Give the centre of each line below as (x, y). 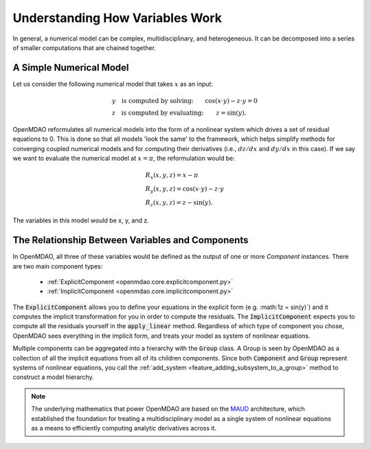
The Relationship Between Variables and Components (131, 240)
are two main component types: (58, 266)
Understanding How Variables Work (117, 18)
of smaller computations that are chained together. (84, 47)
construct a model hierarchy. (53, 377)
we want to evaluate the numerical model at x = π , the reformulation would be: (124, 158)
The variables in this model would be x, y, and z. (81, 220)
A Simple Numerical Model (71, 68)
